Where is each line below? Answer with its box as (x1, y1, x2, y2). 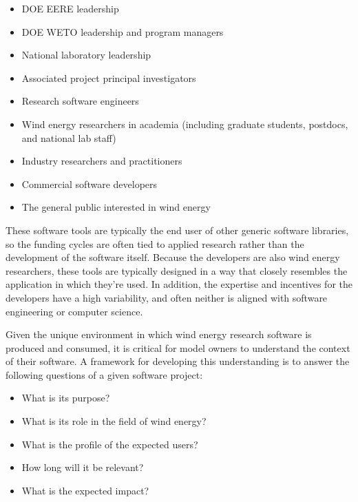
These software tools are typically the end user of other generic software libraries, (6, 222, 349, 237)
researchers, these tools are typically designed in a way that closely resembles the (6, 263, 348, 278)
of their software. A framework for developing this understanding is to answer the (6, 354, 350, 368)
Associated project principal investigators (21, 70, 196, 85)
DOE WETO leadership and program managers (21, 24, 224, 39)
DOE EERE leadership (21, 1, 119, 15)
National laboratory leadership (21, 48, 151, 62)
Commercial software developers (21, 176, 158, 191)
